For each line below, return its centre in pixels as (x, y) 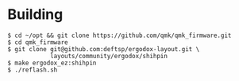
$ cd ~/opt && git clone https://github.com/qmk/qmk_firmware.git (119, 35)
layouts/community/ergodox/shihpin (109, 56)
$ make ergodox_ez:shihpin (52, 63)
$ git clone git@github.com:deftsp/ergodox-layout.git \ (104, 49)
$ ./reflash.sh (33, 70)
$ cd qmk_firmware (38, 42)
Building (35, 15)
